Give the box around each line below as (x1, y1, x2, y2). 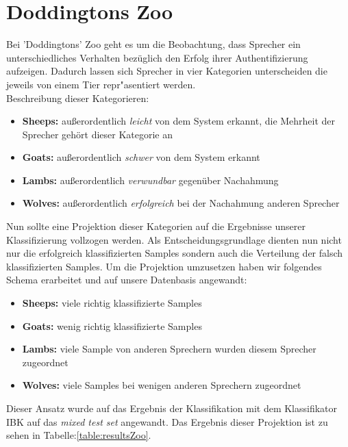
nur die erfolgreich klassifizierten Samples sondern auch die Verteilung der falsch (6, 246, 343, 260)
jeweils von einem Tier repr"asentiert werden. (6, 77, 196, 91)
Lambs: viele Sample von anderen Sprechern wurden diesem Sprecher (22, 342, 316, 356)
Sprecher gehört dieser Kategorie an (22, 127, 173, 141)
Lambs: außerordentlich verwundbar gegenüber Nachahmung (22, 173, 279, 187)
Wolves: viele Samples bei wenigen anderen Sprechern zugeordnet (22, 378, 301, 392)
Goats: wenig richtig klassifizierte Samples (22, 318, 202, 333)
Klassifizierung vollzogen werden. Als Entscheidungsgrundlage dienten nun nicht (6, 232, 342, 246)
